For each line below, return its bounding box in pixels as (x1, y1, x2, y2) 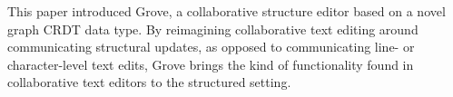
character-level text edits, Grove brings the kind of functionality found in (7, 54, 414, 73)
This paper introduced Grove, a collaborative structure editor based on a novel (7, 2, 446, 20)
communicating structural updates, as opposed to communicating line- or (7, 37, 415, 56)
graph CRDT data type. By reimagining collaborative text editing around (7, 19, 419, 38)
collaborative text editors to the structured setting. (7, 73, 291, 92)
